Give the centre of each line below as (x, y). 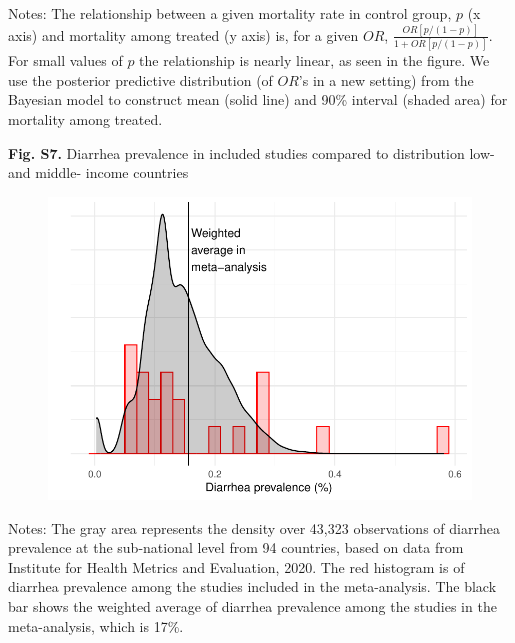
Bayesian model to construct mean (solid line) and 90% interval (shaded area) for (258, 99)
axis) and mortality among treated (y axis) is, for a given (183, 34)
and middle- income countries (98, 172)
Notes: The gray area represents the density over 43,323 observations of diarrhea (254, 527)
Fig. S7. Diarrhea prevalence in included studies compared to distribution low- (251, 152)
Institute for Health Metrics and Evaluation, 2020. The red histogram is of (236, 566)
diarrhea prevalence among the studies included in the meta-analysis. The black (252, 586)
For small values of (65, 60)
